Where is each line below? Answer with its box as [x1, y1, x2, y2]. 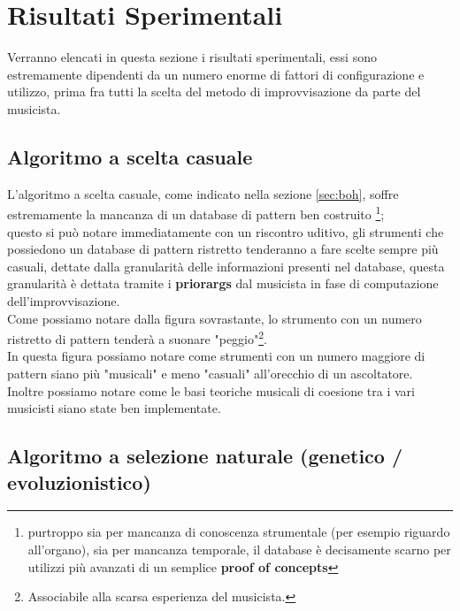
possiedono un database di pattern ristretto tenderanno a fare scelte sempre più [7, 240, 439, 258]
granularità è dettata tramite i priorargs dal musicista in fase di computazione [7, 274, 439, 293]
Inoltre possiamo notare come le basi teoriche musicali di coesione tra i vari [7, 381, 415, 400]
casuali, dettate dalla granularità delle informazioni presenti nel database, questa [7, 256, 445, 275]
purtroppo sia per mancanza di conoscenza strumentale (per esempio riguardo [27, 523, 450, 541]
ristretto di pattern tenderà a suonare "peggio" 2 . [7, 327, 267, 348]
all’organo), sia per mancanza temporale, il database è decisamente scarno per [27, 539, 451, 558]
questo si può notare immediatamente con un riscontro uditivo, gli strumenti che [7, 222, 444, 241]
